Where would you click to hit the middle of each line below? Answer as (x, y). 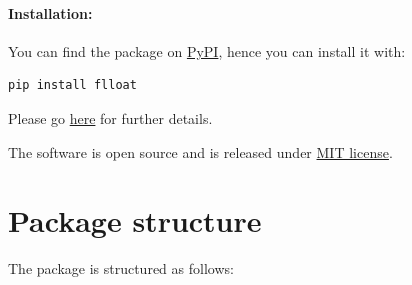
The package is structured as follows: (121, 268)
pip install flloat (72, 85)
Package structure (135, 220)
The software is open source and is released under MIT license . (200, 151)
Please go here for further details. (110, 117)
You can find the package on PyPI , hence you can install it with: (207, 50)
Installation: (50, 12)
